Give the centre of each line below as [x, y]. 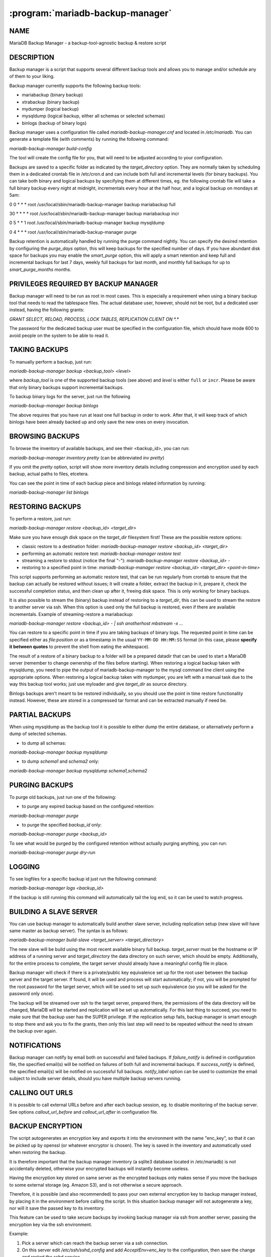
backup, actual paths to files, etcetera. [49, 474]
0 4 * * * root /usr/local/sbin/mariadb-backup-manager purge [73, 232]
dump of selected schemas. [38, 734]
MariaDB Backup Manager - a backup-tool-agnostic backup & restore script [88, 43]
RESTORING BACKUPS [45, 507]
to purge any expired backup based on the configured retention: [88, 806]
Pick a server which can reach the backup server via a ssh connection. [95, 1243]
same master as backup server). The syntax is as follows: [69, 931]
